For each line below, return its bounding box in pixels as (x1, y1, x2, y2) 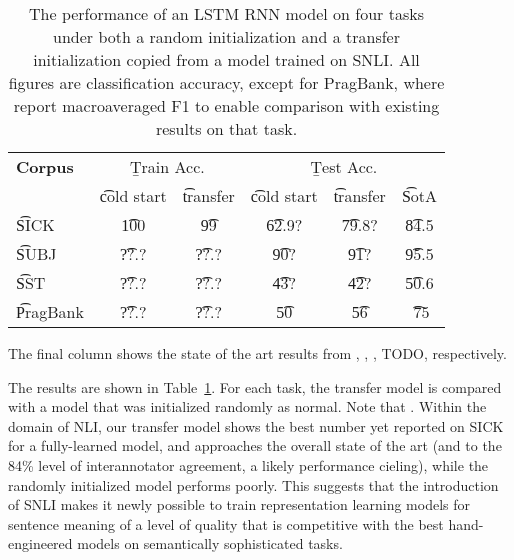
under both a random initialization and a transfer (52, 25, 400, 48)
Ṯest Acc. (310, 155, 378, 178)
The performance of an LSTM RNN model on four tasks (29, 2, 424, 25)
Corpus (16, 155, 74, 178)
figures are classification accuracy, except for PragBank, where (8, 71, 445, 94)
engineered (8, 533, 73, 554)
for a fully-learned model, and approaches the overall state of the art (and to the (8, 435, 502, 456)
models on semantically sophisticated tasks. (77, 533, 343, 554)
